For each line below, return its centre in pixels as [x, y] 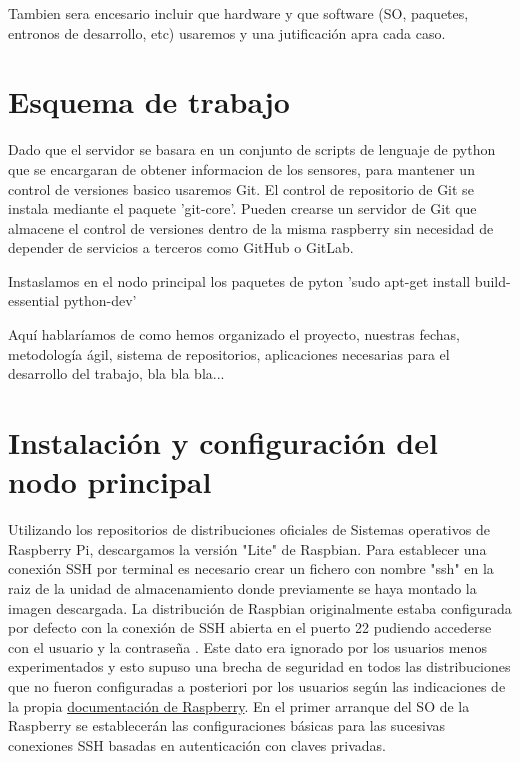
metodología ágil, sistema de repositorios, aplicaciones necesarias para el [229, 353]
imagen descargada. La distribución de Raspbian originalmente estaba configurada [260, 607]
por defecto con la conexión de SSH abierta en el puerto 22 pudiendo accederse [250, 627]
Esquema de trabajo [149, 101]
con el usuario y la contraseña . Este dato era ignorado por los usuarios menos [247, 646]
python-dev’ [100, 300]
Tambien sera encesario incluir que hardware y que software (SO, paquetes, [238, 13]
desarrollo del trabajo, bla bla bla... [116, 373]
